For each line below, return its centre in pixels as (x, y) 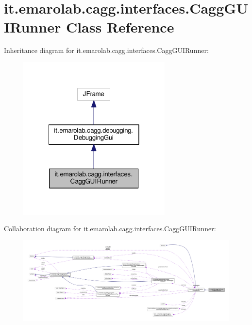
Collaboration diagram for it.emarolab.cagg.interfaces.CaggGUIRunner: (110, 228)
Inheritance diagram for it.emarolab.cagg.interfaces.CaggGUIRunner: (106, 50)
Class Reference (120, 27)
